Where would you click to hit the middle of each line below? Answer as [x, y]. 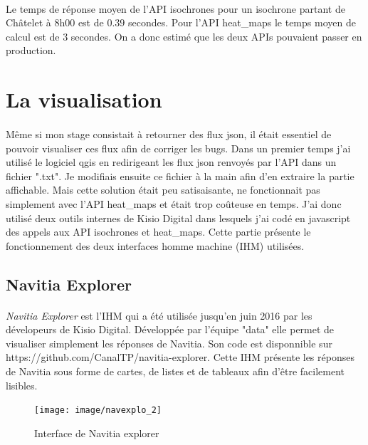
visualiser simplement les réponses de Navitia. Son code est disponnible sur [169, 343]
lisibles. [22, 385]
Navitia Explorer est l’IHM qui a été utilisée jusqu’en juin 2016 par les [159, 315]
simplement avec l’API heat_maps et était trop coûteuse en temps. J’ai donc [174, 203]
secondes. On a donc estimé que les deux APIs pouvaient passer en [216, 36]
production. [31, 50]
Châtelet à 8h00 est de [55, 22]
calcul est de [33, 36]
